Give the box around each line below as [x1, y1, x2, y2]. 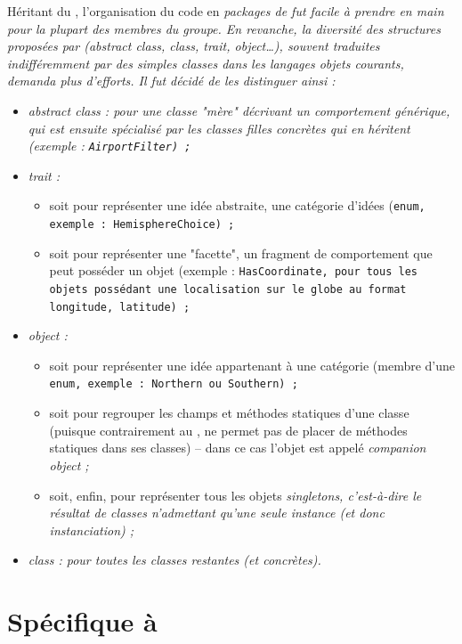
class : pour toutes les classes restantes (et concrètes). [28, 550, 321, 569]
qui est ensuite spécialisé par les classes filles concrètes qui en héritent [28, 118, 410, 137]
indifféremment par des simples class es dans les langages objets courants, [7, 53, 404, 72]
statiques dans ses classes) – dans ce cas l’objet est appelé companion [49, 438, 426, 457]
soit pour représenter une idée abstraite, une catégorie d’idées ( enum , [49, 196, 426, 215]
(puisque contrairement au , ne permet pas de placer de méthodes [49, 420, 408, 439]
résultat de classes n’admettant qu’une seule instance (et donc [49, 503, 385, 522]
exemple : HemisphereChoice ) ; [49, 218, 235, 232]
